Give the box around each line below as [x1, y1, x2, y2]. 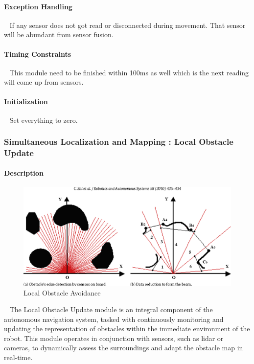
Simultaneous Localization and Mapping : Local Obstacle [4, 136, 233, 148]
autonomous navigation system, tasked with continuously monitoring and [4, 314, 224, 324]
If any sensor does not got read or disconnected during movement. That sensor [9, 20, 246, 30]
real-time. [4, 352, 33, 362]
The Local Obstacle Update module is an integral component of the [9, 304, 213, 314]
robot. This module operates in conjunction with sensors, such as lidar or [4, 333, 224, 343]
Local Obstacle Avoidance [23, 288, 101, 298]
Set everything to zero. [9, 114, 78, 125]
